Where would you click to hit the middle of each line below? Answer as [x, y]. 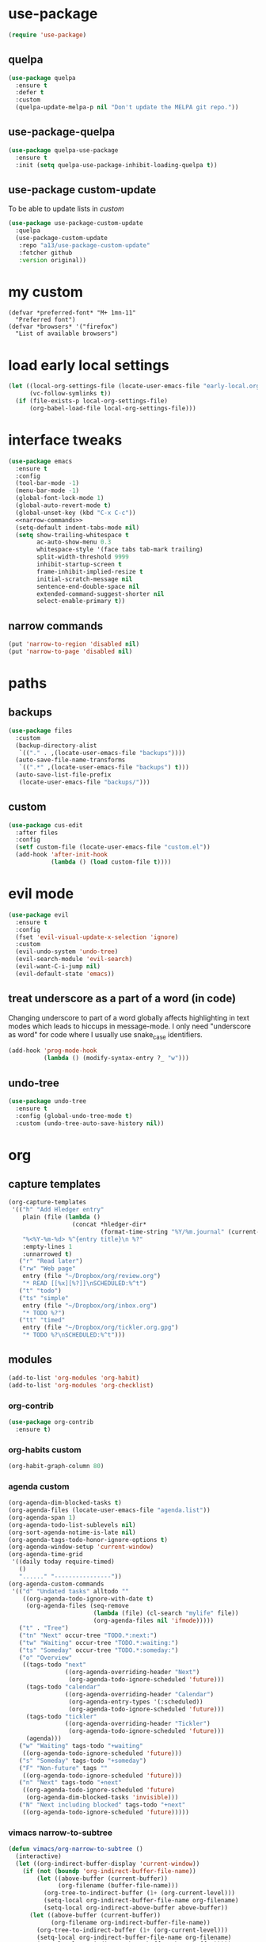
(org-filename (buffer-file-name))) [118, 1886]
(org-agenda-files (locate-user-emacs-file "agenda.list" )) [110, 1510]
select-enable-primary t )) [81, 601]
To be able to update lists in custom [66, 209]
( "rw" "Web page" [47, 1269]
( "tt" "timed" [42, 1320]
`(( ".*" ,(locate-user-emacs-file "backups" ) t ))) [104, 768]
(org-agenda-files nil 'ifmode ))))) [154, 1621]
